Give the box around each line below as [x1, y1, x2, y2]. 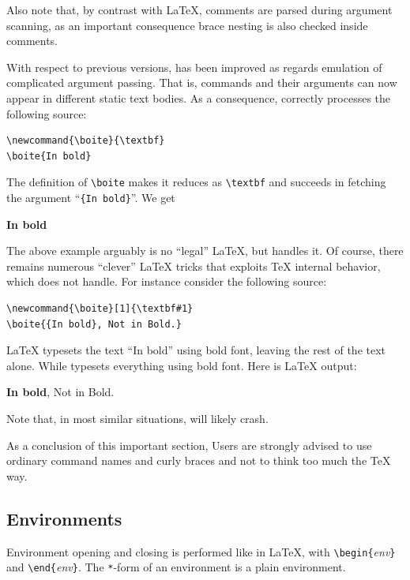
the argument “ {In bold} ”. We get [6, 189, 175, 205]
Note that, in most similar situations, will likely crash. [6, 410, 269, 426]
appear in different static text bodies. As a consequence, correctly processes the [6, 89, 391, 106]
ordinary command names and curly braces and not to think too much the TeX [6, 452, 391, 469]
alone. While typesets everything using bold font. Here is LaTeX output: [6, 357, 357, 373]
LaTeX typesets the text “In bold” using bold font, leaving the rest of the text [6, 342, 386, 358]
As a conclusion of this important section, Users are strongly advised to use [6, 436, 372, 453]
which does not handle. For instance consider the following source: [6, 273, 327, 290]
